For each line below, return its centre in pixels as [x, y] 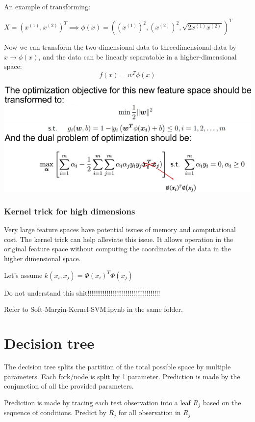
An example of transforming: [47, 6]
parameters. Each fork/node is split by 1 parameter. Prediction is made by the [122, 376]
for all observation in [150, 412]
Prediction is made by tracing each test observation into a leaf [97, 402]
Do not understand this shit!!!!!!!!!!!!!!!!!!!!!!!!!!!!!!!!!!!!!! [82, 292]
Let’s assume [23, 275]
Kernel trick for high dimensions [70, 211]
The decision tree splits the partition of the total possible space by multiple [117, 366]
